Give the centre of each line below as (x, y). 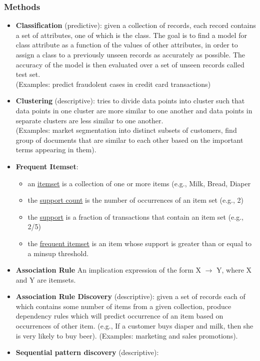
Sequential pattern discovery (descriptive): (87, 352)
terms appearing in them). (56, 150)
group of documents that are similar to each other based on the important (129, 140)
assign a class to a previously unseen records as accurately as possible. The (130, 54)
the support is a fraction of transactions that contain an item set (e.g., (135, 216)
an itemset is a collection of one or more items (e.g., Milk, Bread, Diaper (139, 183)
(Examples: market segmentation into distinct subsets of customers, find (126, 130)
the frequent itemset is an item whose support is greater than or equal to (139, 243)
